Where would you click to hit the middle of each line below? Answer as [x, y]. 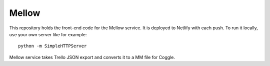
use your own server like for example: [48, 34]
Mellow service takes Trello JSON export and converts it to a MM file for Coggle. [92, 57]
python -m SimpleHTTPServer [52, 46]
